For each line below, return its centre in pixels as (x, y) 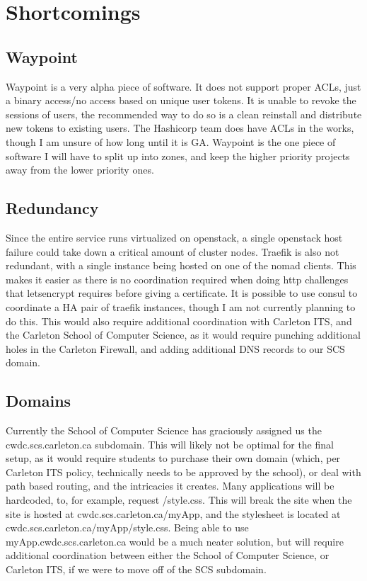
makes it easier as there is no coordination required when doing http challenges (177, 279)
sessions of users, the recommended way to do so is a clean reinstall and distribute (184, 114)
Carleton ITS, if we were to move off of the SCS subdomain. (136, 569)
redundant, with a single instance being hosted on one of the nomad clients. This (181, 265)
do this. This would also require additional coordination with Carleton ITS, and (179, 321)
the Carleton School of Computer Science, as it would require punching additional (183, 335)
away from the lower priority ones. (80, 170)
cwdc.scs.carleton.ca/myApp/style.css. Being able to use (127, 528)
